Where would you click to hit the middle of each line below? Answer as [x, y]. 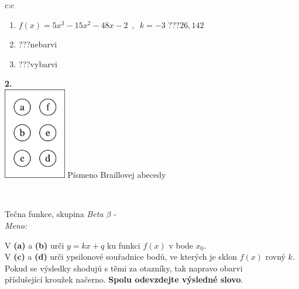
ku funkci [123, 245]
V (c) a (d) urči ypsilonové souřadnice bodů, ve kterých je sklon [121, 257]
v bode [181, 245]
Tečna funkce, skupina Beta [54, 214]
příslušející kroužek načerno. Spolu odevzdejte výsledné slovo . [124, 279]
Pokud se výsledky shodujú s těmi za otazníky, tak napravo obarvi [124, 268]
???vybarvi [38, 63]
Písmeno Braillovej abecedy [117, 175]
